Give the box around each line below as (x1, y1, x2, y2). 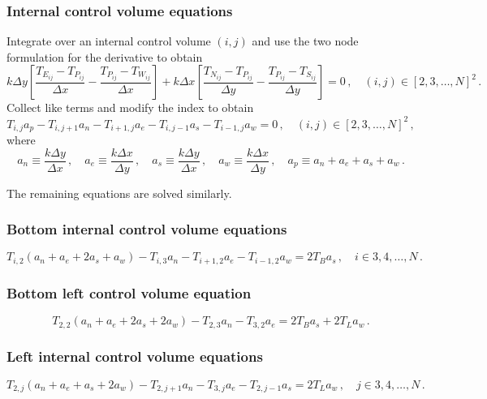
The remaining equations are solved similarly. (6, 184, 232, 201)
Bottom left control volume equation (6, 282, 252, 302)
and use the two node (252, 32, 359, 49)
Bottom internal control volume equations (6, 219, 287, 239)
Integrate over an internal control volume (6, 32, 211, 49)
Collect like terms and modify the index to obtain (6, 99, 254, 116)
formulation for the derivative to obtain (6, 48, 203, 65)
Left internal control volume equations (6, 346, 263, 367)
